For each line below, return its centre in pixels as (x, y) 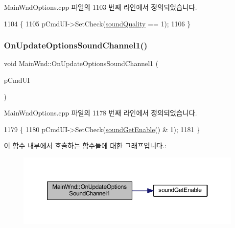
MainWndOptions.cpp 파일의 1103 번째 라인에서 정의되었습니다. (101, 7)
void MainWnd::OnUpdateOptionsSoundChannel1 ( (81, 63)
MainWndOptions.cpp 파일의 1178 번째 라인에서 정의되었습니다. (101, 113)
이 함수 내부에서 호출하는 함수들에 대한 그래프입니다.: (85, 146)
